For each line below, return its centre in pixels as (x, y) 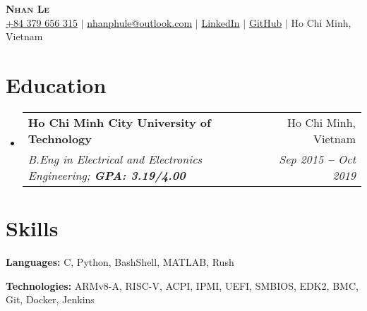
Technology (60, 138)
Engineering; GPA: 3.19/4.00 (107, 175)
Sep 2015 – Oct (317, 159)
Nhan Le (28, 8)
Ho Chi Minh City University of (119, 122)
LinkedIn (221, 22)
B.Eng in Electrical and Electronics (115, 159)
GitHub (265, 22)
